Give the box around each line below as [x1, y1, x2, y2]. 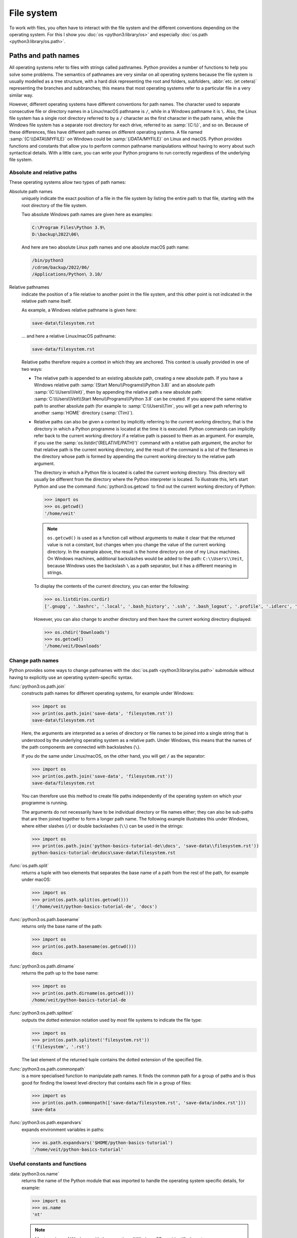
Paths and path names [9, 52, 80, 60]
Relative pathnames [9, 284, 49, 290]
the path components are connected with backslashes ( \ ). [21, 744, 141, 750]
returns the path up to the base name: [21, 970, 99, 976]
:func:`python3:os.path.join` [9, 683, 66, 689]
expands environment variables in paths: [21, 1127, 104, 1133]
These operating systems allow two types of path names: [9, 179, 126, 185]
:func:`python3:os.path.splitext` [9, 1010, 74, 1016]
